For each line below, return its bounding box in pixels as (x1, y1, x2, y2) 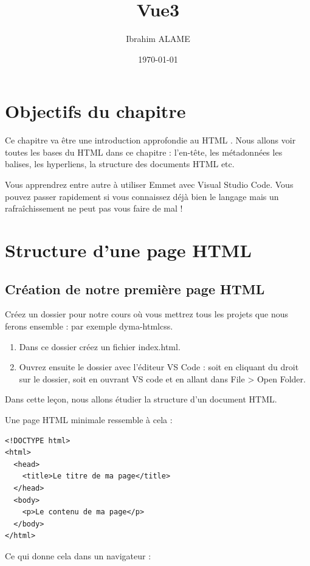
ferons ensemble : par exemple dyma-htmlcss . (5, 319, 173, 332)
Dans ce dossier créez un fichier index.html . (19, 340, 181, 353)
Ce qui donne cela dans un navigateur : (5, 549, 151, 562)
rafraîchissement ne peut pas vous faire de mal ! (5, 202, 183, 215)
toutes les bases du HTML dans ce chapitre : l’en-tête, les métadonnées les (5, 145, 283, 158)
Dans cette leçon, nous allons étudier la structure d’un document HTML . (5, 393, 277, 406)
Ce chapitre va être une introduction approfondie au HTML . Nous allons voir (5, 134, 296, 147)
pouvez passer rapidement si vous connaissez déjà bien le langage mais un (5, 190, 279, 202)
